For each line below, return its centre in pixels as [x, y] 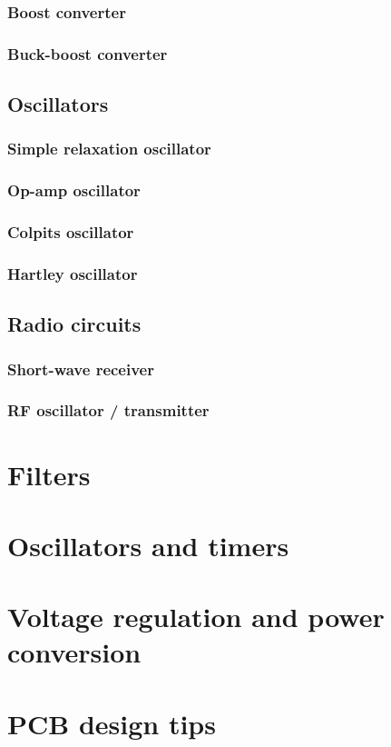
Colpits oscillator [71, 232]
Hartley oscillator [73, 273]
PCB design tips [112, 723]
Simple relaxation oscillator [109, 149]
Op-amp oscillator [74, 190]
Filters [49, 474]
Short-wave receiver [81, 369]
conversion [74, 652]
